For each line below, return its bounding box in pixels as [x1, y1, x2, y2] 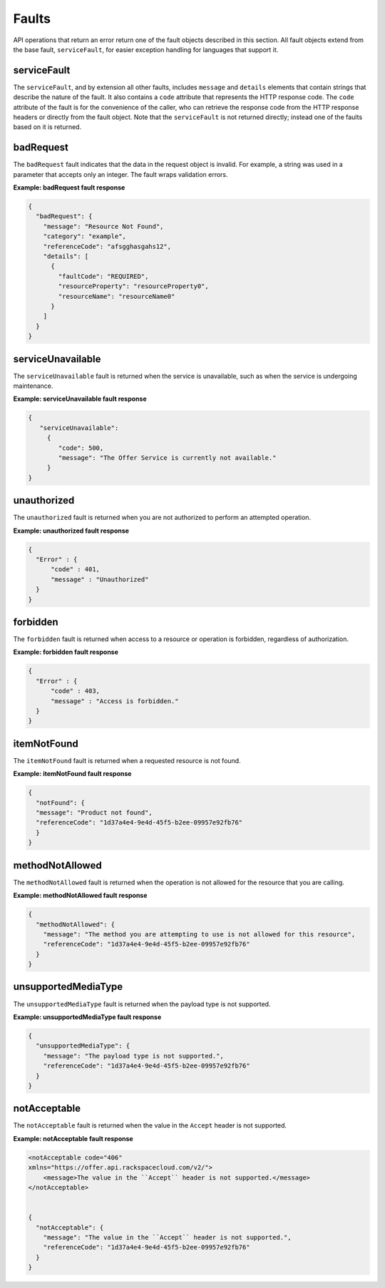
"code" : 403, [51, 687, 100, 695]
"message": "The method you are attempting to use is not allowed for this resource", [43, 930, 356, 938]
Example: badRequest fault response [13, 183, 125, 192]
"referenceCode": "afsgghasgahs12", [43, 242, 171, 250]
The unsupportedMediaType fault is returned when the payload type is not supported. [13, 999, 271, 1008]
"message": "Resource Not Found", [43, 222, 164, 230]
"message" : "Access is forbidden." [51, 697, 179, 705]
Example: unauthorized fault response [13, 526, 130, 535]
